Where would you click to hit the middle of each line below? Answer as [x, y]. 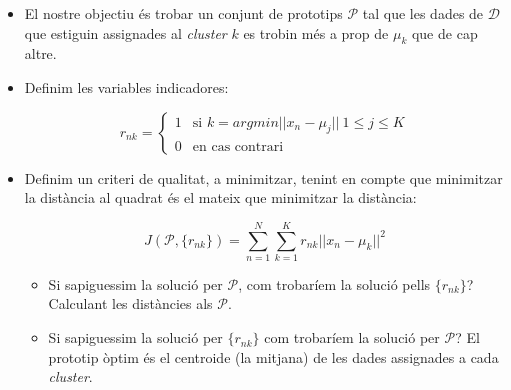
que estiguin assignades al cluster [125, 32]
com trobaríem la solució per [352, 337]
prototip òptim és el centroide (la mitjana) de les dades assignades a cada [273, 356]
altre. [40, 53]
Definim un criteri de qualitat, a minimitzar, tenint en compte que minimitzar [263, 177]
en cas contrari [238, 146]
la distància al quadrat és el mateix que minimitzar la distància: [220, 197]
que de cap [444, 32]
